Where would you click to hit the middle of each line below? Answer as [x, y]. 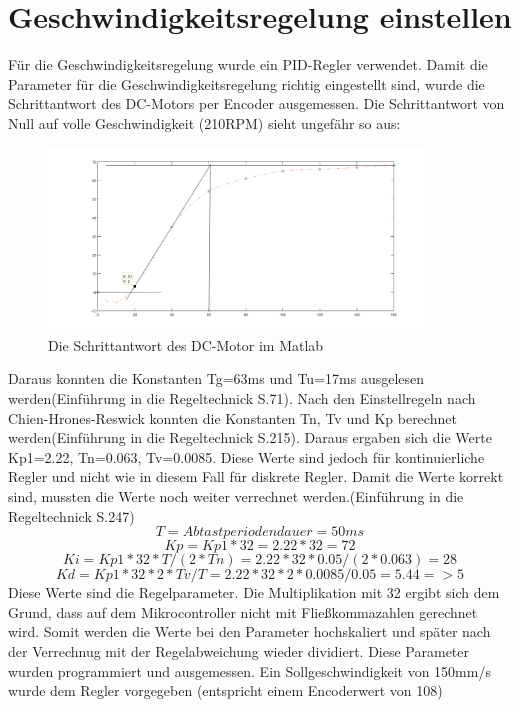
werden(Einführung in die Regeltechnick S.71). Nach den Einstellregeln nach [242, 397]
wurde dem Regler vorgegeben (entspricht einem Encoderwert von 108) [225, 690]
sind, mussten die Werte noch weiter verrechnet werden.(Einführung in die [236, 495]
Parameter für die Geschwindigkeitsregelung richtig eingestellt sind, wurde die [246, 83]
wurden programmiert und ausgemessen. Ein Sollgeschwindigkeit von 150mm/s [249, 670]
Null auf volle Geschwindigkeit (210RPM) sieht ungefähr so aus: [204, 122]
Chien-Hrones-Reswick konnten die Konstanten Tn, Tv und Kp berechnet [232, 417]
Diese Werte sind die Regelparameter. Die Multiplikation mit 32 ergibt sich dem [254, 592]
